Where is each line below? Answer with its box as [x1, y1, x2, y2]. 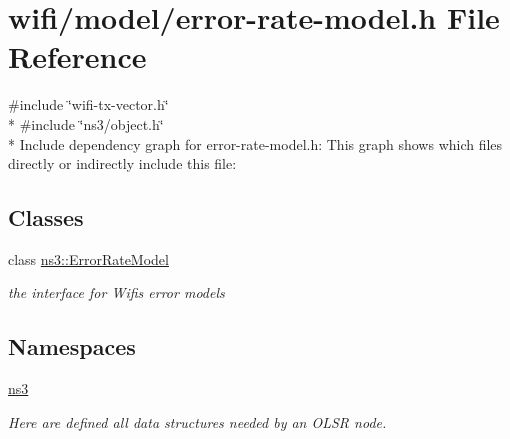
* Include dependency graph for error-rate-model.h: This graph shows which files [8, 133, 503, 154]
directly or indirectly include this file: [8, 153, 237, 174]
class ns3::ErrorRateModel [8, 248, 169, 269]
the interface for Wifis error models [8, 282, 225, 303]
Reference [8, 36, 147, 77]
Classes [8, 202, 84, 233]
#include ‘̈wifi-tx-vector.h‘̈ [8, 94, 169, 115]
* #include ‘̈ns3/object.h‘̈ [8, 113, 164, 134]
